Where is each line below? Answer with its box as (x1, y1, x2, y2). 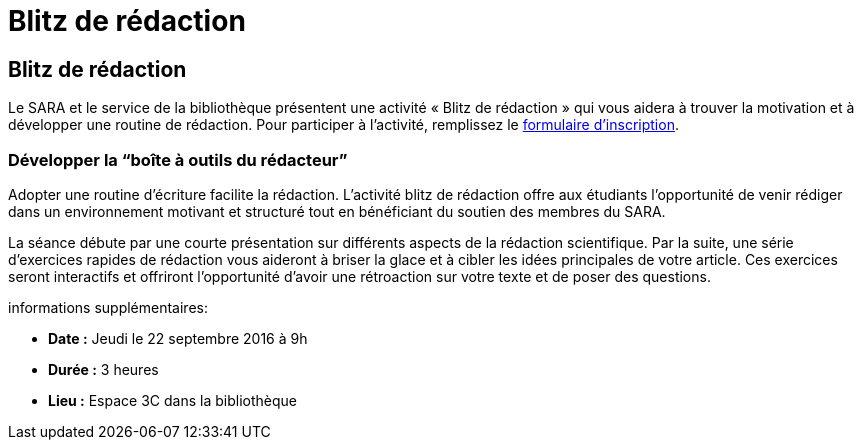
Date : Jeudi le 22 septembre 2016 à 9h (48, 329, 308, 347)
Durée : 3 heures (48, 360, 159, 378)
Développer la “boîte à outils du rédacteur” (8, 149, 348, 170)
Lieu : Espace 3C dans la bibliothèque (48, 391, 297, 409)
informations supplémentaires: (8, 298, 208, 316)
